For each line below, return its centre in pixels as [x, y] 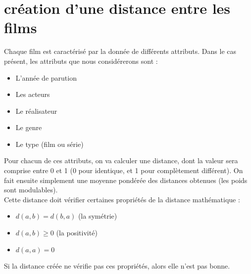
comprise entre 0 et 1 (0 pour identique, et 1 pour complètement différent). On [124, 170]
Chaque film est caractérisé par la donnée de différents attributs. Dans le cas [120, 51]
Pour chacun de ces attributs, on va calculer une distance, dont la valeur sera [121, 160]
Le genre [29, 127]
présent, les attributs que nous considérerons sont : [81, 61]
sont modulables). [31, 190]
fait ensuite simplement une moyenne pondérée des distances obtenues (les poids [126, 180]
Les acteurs [33, 94]
